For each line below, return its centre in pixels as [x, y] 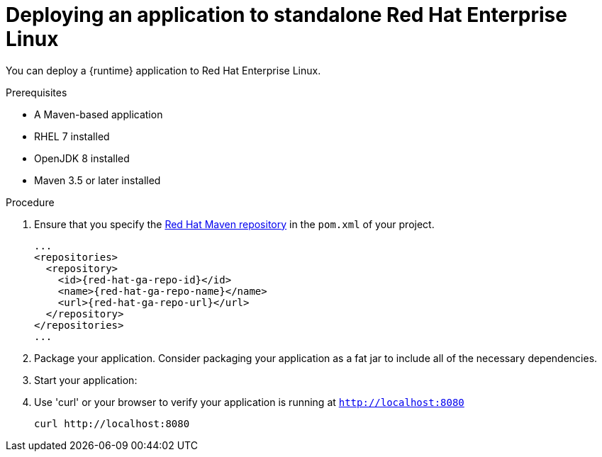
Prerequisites [37, 92]
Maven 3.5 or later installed [97, 180]
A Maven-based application [99, 114]
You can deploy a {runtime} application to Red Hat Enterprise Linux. [163, 70]
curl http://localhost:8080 [112, 423]
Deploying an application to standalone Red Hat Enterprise [286, 15]
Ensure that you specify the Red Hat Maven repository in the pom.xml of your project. [234, 224]
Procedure [30, 202]
